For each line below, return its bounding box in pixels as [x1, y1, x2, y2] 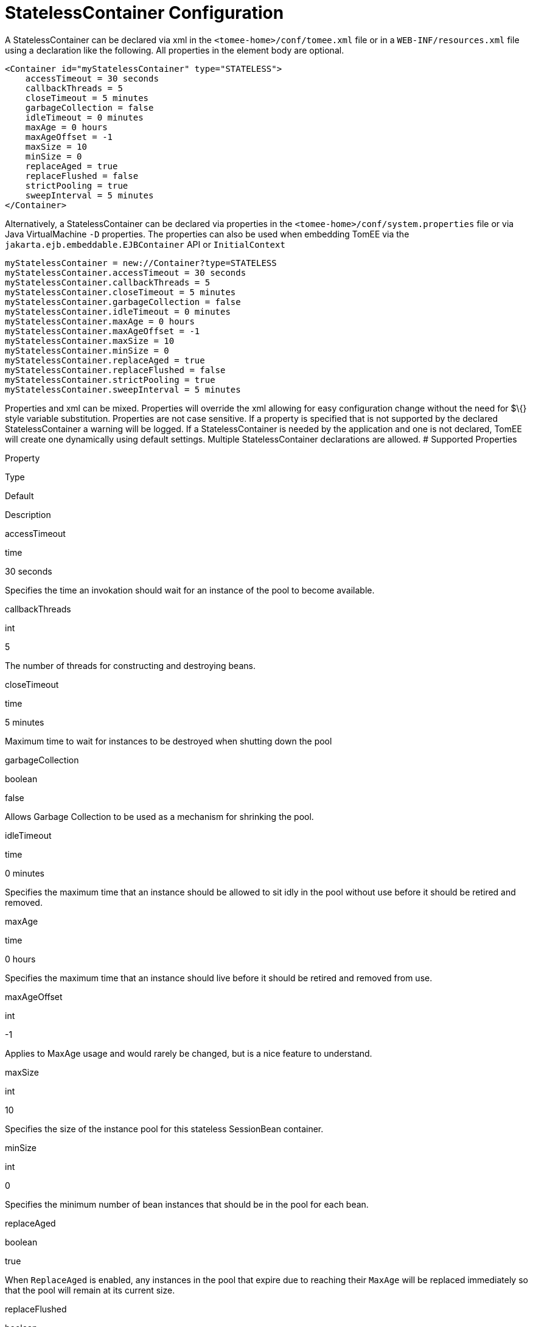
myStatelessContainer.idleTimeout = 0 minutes [5, 306, 231, 317]
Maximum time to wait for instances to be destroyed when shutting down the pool [5, 735, 332, 746]
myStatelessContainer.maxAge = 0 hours [5, 316, 195, 326]
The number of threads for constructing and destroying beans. [5, 660, 256, 671]
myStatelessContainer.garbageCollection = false [5, 296, 241, 307]
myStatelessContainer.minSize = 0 [5, 345, 169, 355]
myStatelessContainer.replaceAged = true [5, 355, 205, 365]
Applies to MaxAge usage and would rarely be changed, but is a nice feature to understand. [5, 1048, 372, 1059]
